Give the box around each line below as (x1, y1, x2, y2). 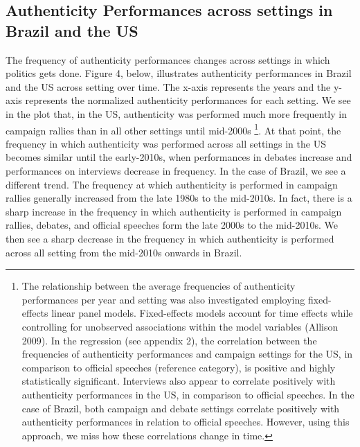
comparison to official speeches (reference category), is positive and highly (21, 360, 336, 374)
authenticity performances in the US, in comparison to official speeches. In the (21, 387, 354, 401)
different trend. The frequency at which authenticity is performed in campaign (6, 177, 338, 191)
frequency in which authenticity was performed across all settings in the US (6, 136, 326, 150)
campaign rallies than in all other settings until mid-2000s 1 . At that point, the (6, 121, 341, 137)
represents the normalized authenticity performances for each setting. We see (25, 93, 351, 107)
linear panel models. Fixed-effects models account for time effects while (51, 306, 353, 320)
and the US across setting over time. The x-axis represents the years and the (6, 79, 331, 94)
